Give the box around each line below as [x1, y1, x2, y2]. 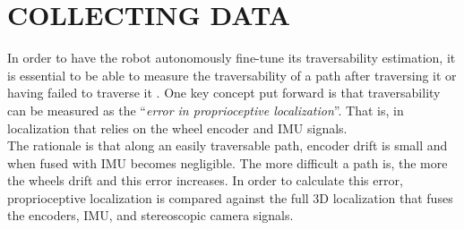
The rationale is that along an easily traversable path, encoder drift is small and [7, 136, 448, 155]
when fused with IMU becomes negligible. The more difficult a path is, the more [7, 153, 448, 172]
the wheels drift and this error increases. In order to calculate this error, [7, 171, 403, 190]
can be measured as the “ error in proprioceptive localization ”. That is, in [7, 100, 404, 119]
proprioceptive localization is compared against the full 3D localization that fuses [7, 188, 453, 207]
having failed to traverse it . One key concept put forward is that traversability [7, 83, 441, 102]
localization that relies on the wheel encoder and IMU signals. [7, 118, 348, 137]
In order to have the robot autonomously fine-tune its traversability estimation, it [7, 48, 456, 67]
